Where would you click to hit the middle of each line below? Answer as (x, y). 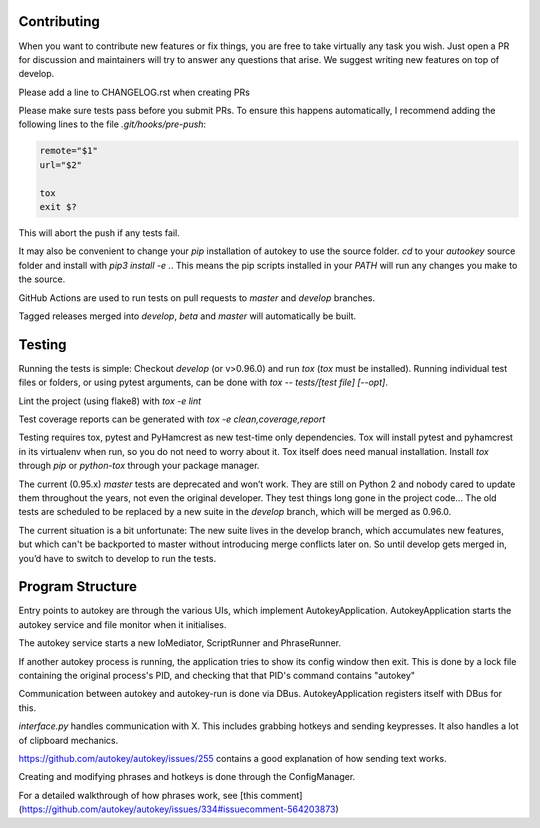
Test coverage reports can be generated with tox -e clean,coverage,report (172, 419)
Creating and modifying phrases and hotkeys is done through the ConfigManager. (187, 777)
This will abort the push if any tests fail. (99, 233)
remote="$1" (69, 151)
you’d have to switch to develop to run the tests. (117, 558)
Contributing (59, 21)
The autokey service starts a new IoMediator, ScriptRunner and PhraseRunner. (180, 643)
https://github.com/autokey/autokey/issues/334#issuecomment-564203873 (178, 809)
